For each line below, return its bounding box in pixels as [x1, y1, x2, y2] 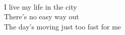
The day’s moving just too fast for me [4, 21, 121, 31]
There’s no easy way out [4, 11, 79, 22]
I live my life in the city [4, 1, 77, 12]
